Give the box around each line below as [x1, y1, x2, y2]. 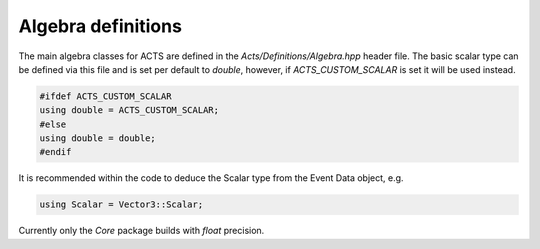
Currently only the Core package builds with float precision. [18, 225, 265, 237]
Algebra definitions [18, 15, 182, 37]
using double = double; [39, 133, 157, 144]
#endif [39, 146, 72, 158]
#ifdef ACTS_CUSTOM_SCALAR [39, 90, 172, 102]
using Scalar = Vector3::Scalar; [39, 199, 204, 210]
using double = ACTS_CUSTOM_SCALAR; [39, 105, 220, 116]
